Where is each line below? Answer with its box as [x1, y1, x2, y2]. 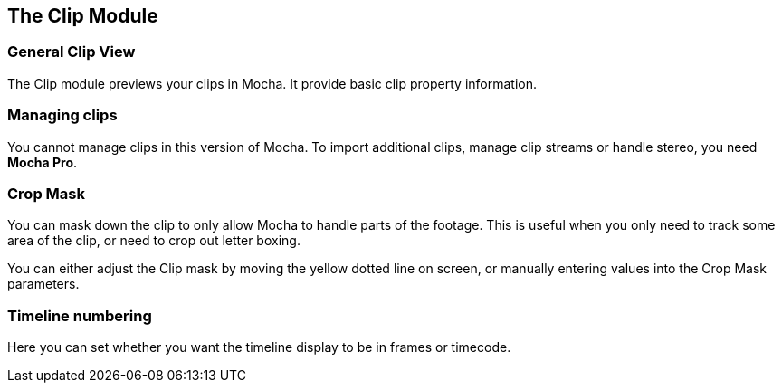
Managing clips [7, 106, 118, 125]
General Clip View [7, 43, 136, 62]
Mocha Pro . [7, 154, 78, 170]
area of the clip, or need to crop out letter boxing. [7, 233, 300, 249]
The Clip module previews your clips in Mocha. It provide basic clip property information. [7, 75, 538, 91]
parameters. [7, 276, 80, 292]
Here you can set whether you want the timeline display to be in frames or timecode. [7, 339, 511, 356]
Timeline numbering [7, 306, 152, 325]
